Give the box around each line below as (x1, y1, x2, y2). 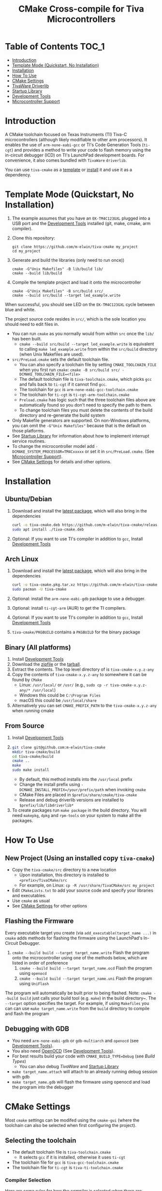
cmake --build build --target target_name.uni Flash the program (19, 975, 152, 981)
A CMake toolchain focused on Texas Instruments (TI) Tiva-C (5, 131, 127, 137)
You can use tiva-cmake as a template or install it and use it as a (5, 167, 132, 172)
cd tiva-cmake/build (12, 754, 54, 759)
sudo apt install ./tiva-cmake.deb (12, 527, 84, 532)
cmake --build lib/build (12, 271, 62, 275)
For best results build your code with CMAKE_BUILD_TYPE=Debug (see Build (12, 1053, 155, 1059)
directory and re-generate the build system (19, 412, 105, 418)
